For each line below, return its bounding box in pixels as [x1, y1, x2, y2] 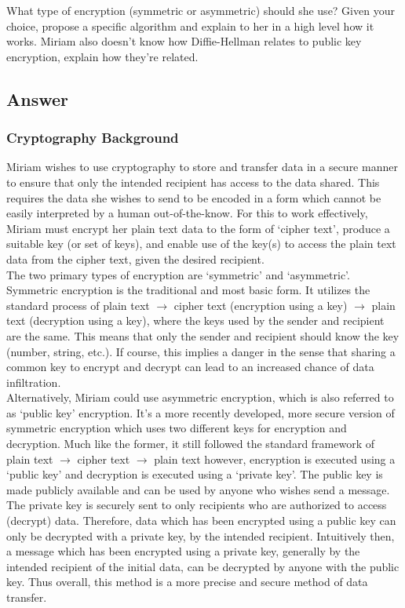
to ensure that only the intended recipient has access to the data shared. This [6, 173, 380, 190]
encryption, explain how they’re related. [6, 48, 199, 64]
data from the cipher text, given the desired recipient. [6, 250, 265, 267]
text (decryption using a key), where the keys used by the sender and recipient [6, 312, 385, 329]
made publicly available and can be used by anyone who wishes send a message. [6, 481, 390, 497]
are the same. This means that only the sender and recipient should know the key [6, 327, 400, 344]
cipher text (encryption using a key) [173, 297, 348, 313]
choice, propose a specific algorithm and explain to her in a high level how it [6, 17, 374, 34]
